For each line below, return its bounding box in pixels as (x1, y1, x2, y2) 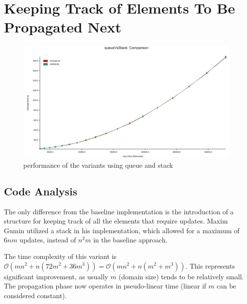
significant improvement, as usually (4, 271, 108, 281)
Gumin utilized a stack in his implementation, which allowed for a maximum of (4, 225, 240, 235)
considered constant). (4, 290, 67, 300)
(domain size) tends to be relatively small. (118, 271, 244, 281)
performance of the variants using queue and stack (23, 160, 173, 170)
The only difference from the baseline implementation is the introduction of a (4, 206, 234, 216)
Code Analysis (4, 183, 78, 198)
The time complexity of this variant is (4, 251, 116, 261)
